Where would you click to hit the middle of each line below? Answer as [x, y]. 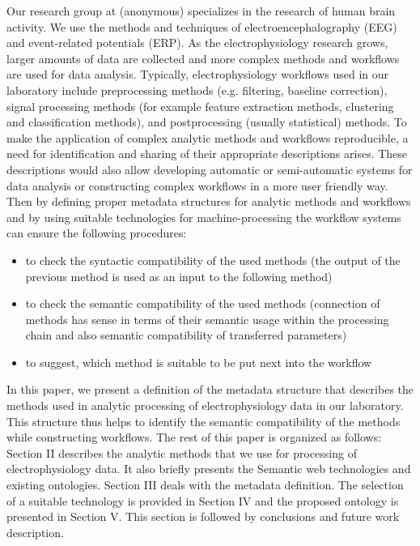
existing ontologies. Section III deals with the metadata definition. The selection [205, 485]
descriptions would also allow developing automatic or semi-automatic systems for [210, 169]
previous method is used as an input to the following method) [179, 276]
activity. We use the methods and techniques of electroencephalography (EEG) [202, 26]
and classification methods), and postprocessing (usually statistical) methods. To [207, 122]
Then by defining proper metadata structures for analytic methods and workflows [209, 201]
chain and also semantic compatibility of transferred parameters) [186, 335]
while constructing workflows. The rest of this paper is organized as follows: [194, 437]
